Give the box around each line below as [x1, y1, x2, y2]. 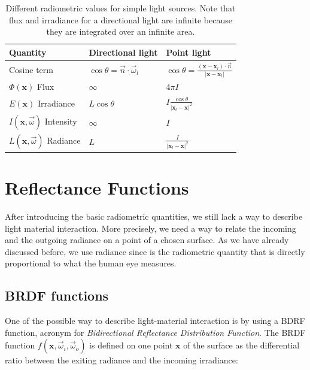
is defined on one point [89, 339, 173, 351]
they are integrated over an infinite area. [46, 25, 195, 38]
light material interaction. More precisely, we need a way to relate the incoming [5, 222, 296, 234]
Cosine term [9, 63, 53, 75]
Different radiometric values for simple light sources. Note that [5, 2, 236, 14]
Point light [166, 46, 211, 58]
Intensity [44, 115, 77, 128]
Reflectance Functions [5, 175, 189, 200]
